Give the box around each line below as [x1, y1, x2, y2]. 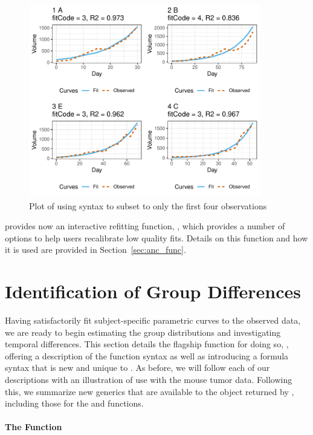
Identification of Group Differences [5, 279, 302, 304]
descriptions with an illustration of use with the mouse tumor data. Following [5, 373, 292, 386]
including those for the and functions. [5, 397, 144, 410]
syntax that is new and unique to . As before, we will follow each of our [5, 361, 270, 374]
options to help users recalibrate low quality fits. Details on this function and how [5, 231, 308, 244]
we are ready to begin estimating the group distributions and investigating [5, 325, 281, 338]
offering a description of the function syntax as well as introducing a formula [5, 349, 289, 362]
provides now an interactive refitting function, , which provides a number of [5, 220, 285, 232]
